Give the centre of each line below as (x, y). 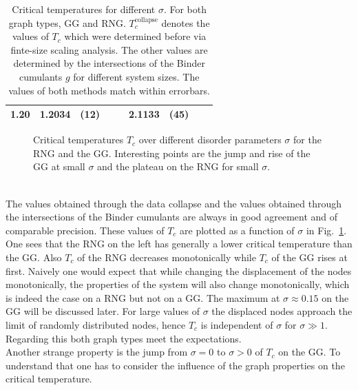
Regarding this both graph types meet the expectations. (124, 338)
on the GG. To (309, 352)
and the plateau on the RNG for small (178, 166)
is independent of (237, 324)
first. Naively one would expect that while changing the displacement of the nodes (179, 270)
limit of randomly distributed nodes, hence (96, 324)
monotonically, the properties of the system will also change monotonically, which (178, 284)
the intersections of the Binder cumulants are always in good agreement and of (172, 217)
